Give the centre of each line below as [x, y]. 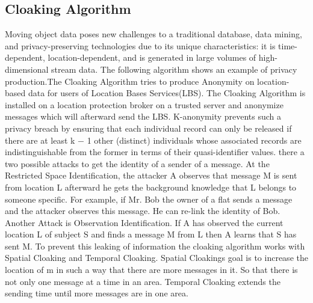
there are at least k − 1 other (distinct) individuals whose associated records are [153, 140]
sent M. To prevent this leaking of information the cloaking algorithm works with [155, 246]
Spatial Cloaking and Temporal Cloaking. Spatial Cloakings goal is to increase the [156, 258]
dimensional [27, 69]
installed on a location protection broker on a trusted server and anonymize [144, 104]
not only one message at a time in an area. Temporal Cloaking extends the [143, 281]
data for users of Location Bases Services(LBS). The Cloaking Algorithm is [167, 93]
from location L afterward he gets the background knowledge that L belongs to [151, 187]
